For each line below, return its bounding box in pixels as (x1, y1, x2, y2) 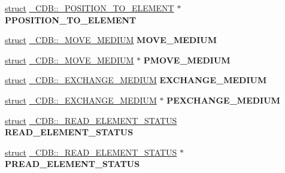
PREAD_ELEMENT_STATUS (5, 157, 140, 170)
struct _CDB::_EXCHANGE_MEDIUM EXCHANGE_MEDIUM (5, 74, 267, 86)
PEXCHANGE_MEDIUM (166, 93, 280, 106)
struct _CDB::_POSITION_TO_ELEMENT (5, 2, 174, 14)
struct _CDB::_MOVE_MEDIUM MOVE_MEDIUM (5, 34, 217, 46)
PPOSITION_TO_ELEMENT (5, 13, 137, 26)
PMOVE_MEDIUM (143, 53, 231, 66)
